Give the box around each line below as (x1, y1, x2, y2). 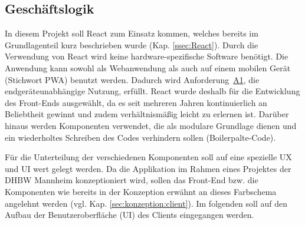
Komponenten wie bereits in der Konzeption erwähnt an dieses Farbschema (5, 185, 277, 197)
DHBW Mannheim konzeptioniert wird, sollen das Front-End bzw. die (5, 174, 258, 186)
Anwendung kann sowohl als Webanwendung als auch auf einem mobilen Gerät (5, 61, 291, 74)
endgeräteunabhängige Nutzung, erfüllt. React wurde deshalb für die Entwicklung (5, 85, 300, 97)
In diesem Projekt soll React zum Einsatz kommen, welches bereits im (5, 27, 258, 39)
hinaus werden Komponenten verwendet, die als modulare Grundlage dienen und (5, 119, 297, 131)
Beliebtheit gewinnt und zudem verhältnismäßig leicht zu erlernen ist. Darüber (5, 108, 289, 120)
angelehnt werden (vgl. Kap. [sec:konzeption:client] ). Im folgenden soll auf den (5, 197, 287, 209)
